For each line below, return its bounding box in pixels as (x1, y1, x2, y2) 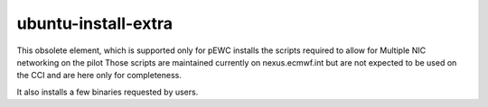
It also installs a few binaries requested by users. (16, 86, 199, 97)
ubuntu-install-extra (16, 13, 174, 33)
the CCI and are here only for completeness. (16, 70, 183, 81)
